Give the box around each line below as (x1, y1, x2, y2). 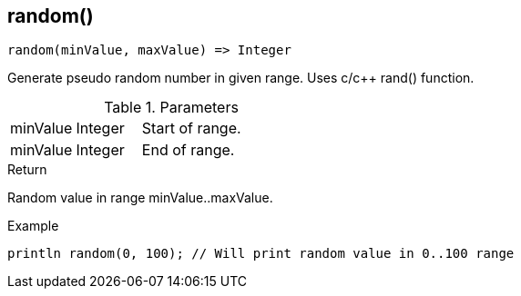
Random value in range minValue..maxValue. (7, 190, 273, 206)
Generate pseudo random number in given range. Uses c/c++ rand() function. (7, 70, 475, 86)
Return (7, 162, 47, 178)
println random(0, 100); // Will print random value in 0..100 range (7, 246, 515, 261)
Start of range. (141, 119, 241, 138)
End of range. (141, 141, 235, 160)
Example (7, 218, 59, 234)
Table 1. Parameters (104, 98, 239, 117)
